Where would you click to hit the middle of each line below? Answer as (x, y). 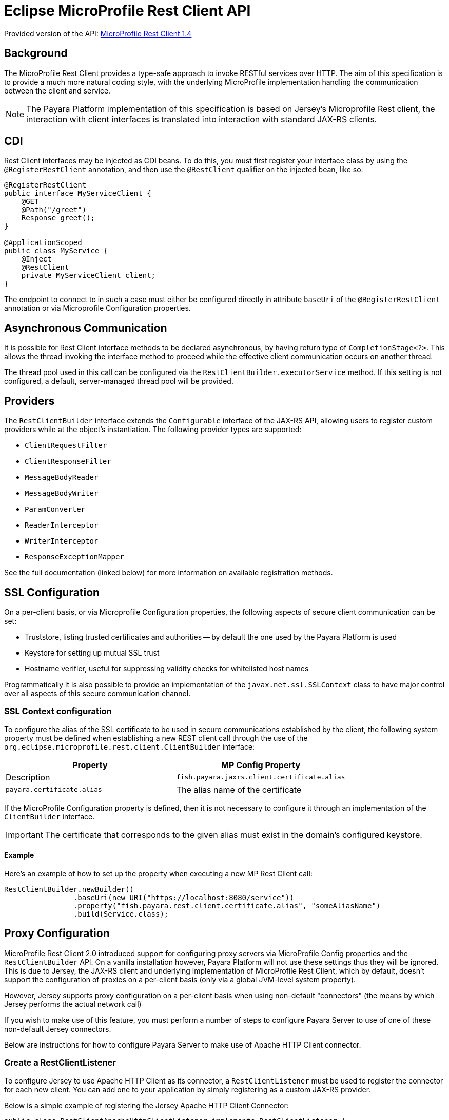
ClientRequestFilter (66, 446)
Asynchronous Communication (86, 328)
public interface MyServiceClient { (78, 193)
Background (36, 53)
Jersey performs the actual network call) (73, 1004)
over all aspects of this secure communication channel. (97, 693)
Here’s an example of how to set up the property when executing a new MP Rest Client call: (158, 873)
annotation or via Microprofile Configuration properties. (97, 308)
